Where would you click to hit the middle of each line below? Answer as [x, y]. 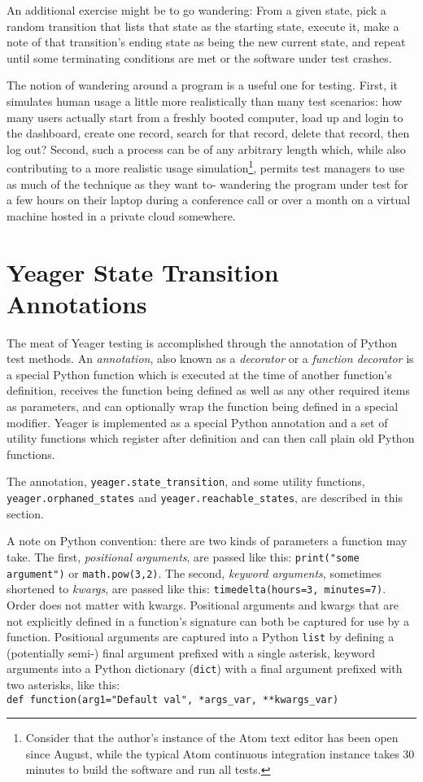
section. [25, 513]
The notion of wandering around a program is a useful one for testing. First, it [203, 85]
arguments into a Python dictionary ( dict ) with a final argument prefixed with [205, 668]
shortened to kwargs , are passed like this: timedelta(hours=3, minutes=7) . [196, 589]
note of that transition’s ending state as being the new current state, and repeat [206, 42]
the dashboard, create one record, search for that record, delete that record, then [208, 133]
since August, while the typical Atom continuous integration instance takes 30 [220, 753]
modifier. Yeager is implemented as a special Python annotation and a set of [197, 422]
